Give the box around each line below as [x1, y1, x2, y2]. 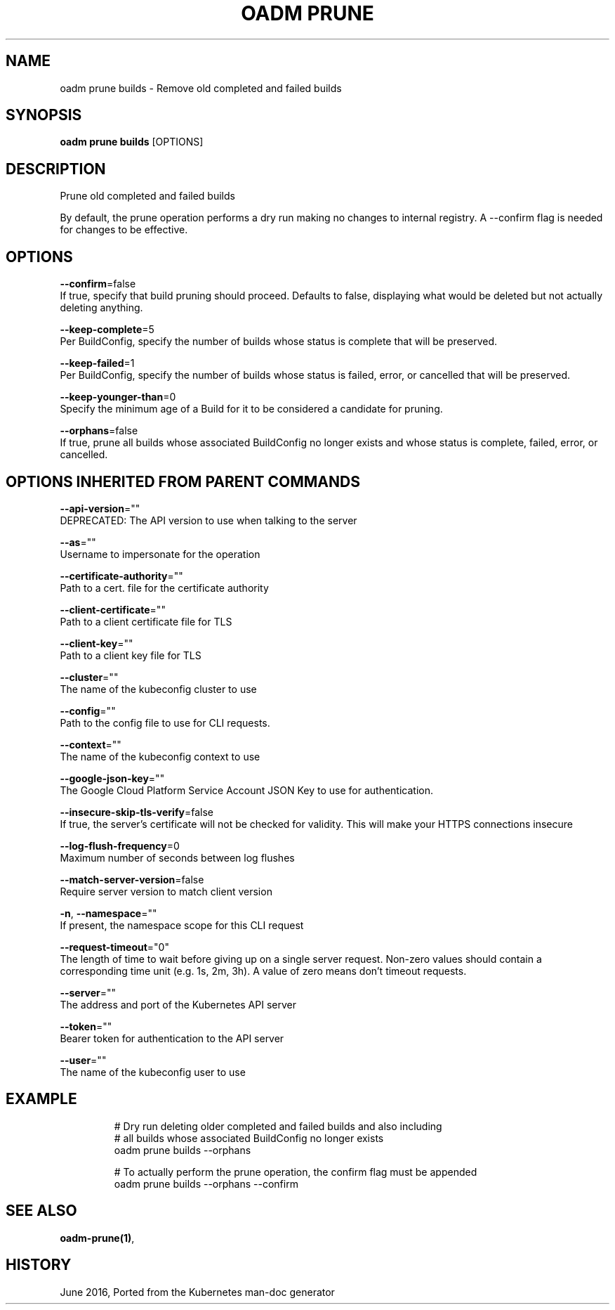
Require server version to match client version [60, 885, 272, 897]
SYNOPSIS [6, 106, 82, 124]
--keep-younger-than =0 [60, 391, 176, 403]
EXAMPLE [6, 1090, 77, 1108]
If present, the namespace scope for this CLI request [60, 919, 304, 931]
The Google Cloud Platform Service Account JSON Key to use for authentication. [60, 784, 434, 796]
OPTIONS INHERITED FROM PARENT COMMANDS [6, 472, 360, 491]
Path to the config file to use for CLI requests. [60, 716, 270, 729]
